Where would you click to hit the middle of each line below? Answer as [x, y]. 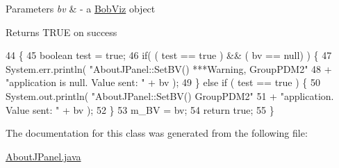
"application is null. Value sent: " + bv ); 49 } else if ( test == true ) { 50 [163, 82]
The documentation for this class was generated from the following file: [157, 133]
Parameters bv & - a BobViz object [81, 8]
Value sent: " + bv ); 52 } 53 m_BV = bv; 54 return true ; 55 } [140, 109]
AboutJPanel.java [43, 156]
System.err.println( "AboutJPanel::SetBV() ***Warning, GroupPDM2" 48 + [169, 68]
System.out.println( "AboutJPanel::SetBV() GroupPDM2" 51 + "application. [170, 95]
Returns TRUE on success [61, 32]
